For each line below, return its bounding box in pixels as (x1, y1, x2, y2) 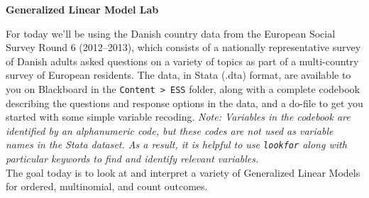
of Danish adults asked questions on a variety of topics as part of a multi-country (6, 53, 359, 68)
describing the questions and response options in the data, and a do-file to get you (6, 95, 363, 110)
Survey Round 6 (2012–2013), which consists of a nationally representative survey (6, 40, 361, 55)
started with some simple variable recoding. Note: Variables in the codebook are (6, 109, 351, 124)
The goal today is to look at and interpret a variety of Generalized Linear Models (6, 165, 360, 180)
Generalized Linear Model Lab (6, 2, 159, 16)
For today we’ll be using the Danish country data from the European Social (6, 26, 336, 40)
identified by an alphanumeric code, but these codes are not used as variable (6, 123, 334, 138)
